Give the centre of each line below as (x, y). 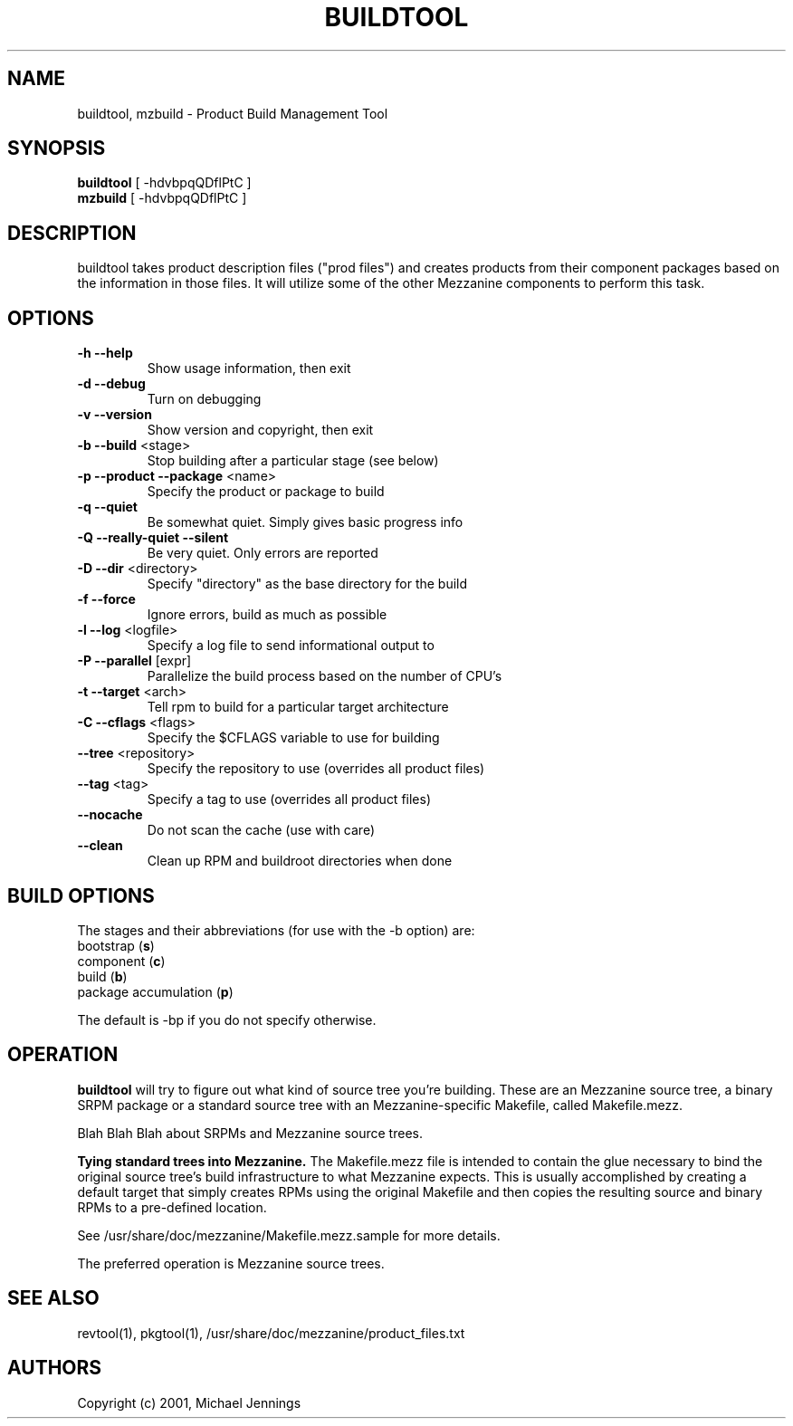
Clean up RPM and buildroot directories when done (300, 861)
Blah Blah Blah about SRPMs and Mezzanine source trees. (250, 1133)
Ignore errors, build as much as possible (267, 615)
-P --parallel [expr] (134, 661)
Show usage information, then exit (249, 368)
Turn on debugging (204, 399)
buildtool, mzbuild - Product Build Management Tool (233, 113)
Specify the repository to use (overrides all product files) (316, 769)
